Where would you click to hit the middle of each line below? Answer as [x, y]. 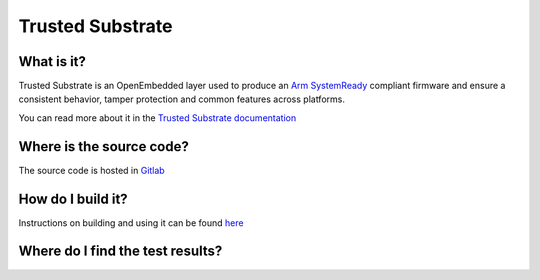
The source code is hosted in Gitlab [91, 170]
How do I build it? [73, 198]
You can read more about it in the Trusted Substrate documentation [157, 117]
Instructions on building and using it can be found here [131, 222]
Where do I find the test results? [120, 251]
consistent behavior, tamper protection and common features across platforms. [181, 99]
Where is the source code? [103, 146]
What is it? [52, 61]
